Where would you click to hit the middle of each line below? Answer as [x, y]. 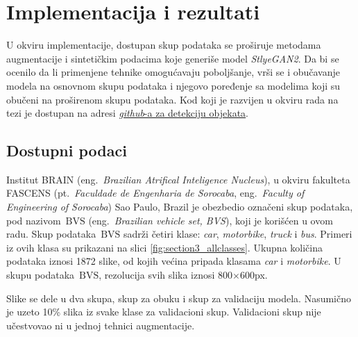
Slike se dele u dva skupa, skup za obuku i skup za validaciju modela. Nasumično [179, 298]
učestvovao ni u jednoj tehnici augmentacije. [101, 325]
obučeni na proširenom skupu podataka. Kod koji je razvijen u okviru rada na [172, 99]
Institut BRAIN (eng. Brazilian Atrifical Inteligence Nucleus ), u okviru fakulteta [178, 179]
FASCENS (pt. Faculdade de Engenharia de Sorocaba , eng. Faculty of [155, 193]
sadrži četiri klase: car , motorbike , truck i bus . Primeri [238, 234]
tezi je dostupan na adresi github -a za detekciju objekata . [127, 113]
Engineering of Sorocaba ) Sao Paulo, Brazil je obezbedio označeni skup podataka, [180, 207]
